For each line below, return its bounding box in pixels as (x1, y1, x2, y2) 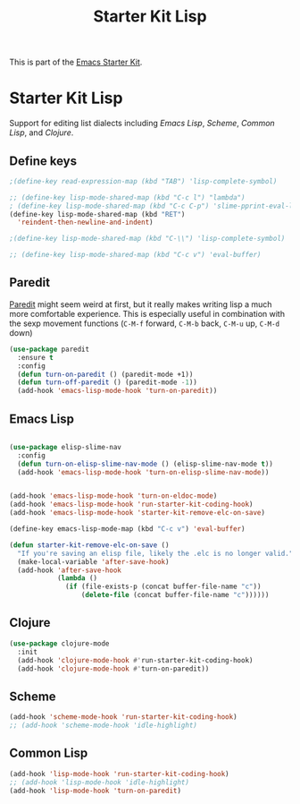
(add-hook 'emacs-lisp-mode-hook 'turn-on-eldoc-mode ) (9, 492, 218, 500)
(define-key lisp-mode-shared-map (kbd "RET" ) (9, 210, 186, 218)
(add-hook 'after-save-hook (17, 566, 122, 575)
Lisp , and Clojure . (9, 127, 74, 138)
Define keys (9, 153, 78, 168)
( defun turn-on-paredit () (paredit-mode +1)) (17, 370, 194, 379)
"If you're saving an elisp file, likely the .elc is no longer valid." (17, 549, 294, 558)
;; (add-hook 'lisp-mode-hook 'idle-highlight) (9, 777, 190, 787)
